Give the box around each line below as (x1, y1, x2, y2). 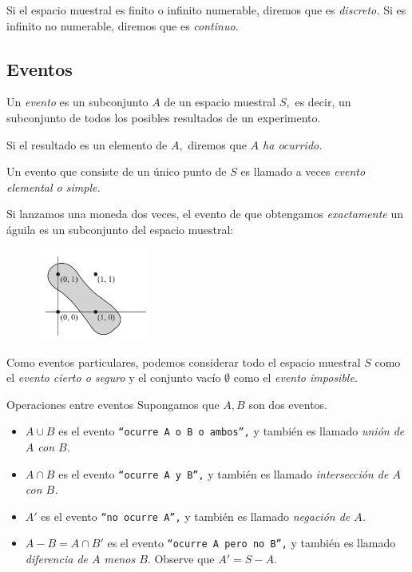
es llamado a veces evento (240, 163, 366, 180)
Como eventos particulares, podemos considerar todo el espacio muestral (6, 353, 361, 370)
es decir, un (295, 93, 351, 110)
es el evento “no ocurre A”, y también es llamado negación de (41, 507, 351, 524)
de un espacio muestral (164, 93, 276, 110)
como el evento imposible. (233, 369, 359, 386)
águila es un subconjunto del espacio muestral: (6, 220, 234, 237)
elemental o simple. (6, 178, 101, 195)
